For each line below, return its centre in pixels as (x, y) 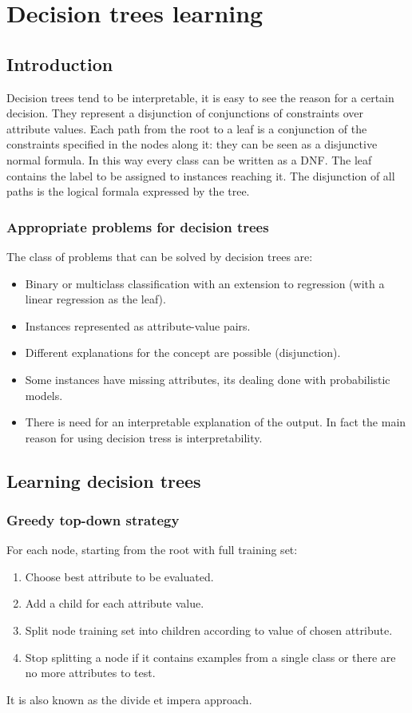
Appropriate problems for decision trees (138, 226)
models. (44, 395)
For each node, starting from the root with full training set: (152, 550)
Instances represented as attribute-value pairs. (138, 325)
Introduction (60, 63)
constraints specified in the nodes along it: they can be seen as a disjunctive (192, 144)
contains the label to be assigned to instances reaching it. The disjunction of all (201, 175)
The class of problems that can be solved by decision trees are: (160, 256)
